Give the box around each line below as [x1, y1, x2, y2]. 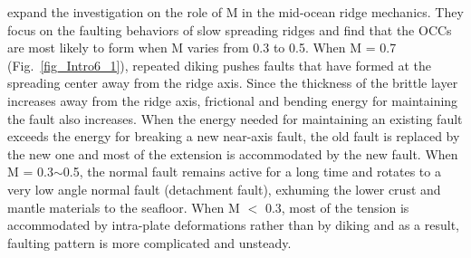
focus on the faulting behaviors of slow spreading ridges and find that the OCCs [7, 20, 452, 39]
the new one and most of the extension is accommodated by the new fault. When [7, 144, 458, 163]
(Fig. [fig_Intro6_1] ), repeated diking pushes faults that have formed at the [7, 55, 432, 74]
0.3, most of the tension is [264, 197, 409, 216]
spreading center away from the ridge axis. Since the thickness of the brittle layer [7, 73, 458, 92]
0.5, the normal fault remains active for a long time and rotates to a [62, 162, 441, 181]
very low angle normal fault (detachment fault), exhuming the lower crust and [7, 179, 441, 198]
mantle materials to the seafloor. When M [7, 197, 240, 216]
